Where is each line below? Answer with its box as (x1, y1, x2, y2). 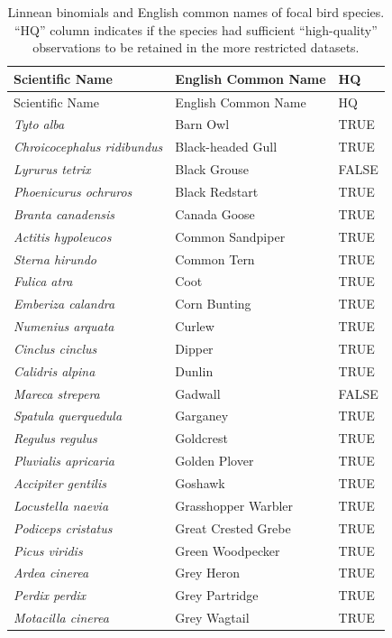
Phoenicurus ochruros (14, 182, 132, 200)
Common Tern (175, 249, 255, 268)
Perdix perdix (14, 586, 87, 605)
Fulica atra (14, 272, 73, 291)
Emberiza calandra (14, 294, 115, 313)
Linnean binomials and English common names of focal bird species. (7, 3, 385, 21)
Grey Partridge (175, 586, 259, 605)
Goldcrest (175, 429, 228, 448)
